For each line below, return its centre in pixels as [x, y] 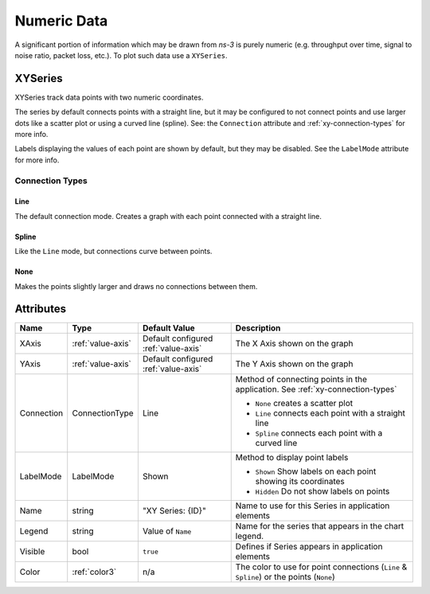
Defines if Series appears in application [309, 547]
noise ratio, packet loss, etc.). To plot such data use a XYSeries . [121, 55]
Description [258, 328]
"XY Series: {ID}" [174, 511]
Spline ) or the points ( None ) [285, 577]
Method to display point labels [292, 458]
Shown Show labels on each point [316, 471]
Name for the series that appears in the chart [320, 526]
